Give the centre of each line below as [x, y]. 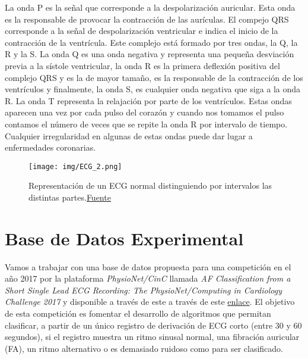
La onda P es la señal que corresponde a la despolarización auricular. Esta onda [150, 7]
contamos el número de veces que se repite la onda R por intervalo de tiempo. [146, 124]
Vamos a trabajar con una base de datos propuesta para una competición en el [148, 266]
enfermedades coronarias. [50, 147]
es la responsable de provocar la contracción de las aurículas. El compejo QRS [147, 19]
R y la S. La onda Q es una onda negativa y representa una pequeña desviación [150, 54]
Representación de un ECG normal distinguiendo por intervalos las [150, 185]
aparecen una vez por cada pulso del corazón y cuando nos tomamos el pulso [145, 112]
